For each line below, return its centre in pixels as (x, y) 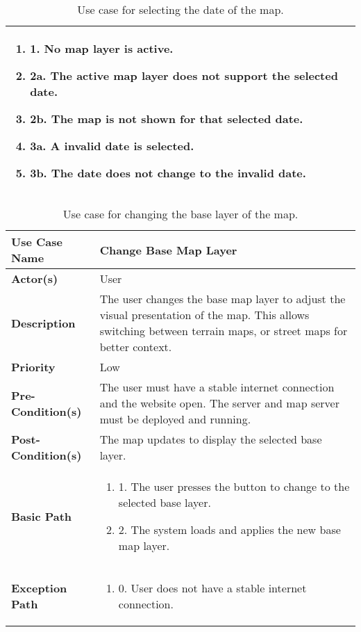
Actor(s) (35, 278)
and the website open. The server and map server (219, 403)
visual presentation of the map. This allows (204, 315)
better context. (136, 347)
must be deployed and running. (175, 419)
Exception (39, 588)
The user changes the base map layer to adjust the (223, 299)
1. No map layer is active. (102, 48)
